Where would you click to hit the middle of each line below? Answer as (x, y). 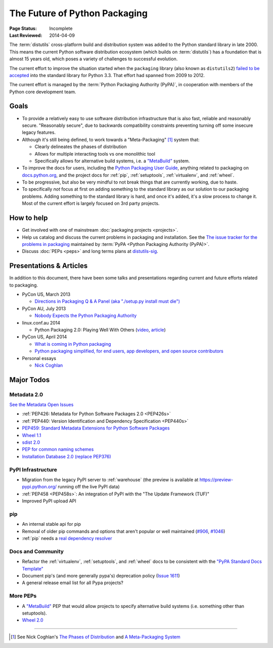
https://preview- (216, 480)
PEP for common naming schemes (58, 449)
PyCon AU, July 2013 (44, 308)
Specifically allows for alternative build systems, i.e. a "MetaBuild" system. (112, 161)
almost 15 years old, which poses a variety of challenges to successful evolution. (94, 59)
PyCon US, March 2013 (46, 295)
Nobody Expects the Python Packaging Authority (86, 316)
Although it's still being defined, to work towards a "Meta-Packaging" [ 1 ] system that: (111, 139)
